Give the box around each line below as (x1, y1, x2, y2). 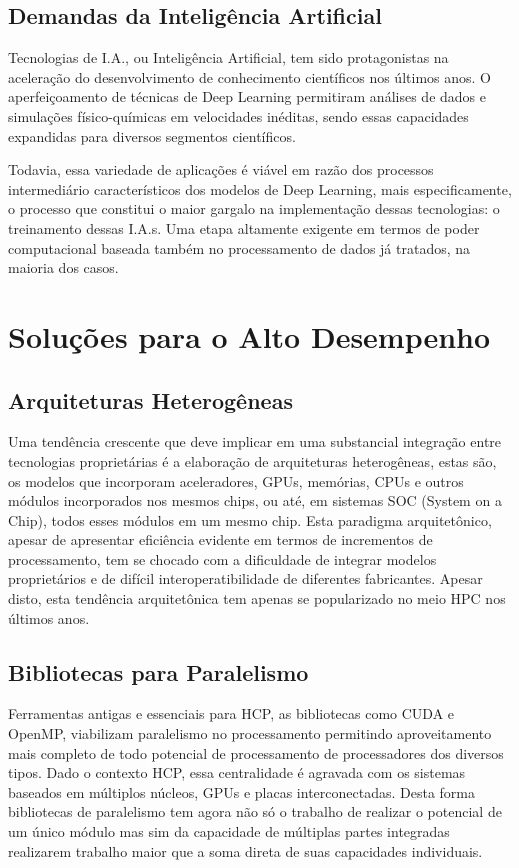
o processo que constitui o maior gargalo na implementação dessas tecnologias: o (8, 198, 500, 219)
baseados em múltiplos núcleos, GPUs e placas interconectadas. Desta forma (8, 781, 476, 802)
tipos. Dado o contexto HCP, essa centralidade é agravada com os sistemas (8, 762, 466, 783)
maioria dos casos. (8, 257, 119, 278)
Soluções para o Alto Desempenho (8, 315, 491, 356)
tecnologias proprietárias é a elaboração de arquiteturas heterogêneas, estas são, (8, 450, 497, 471)
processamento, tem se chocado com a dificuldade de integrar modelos (8, 548, 437, 569)
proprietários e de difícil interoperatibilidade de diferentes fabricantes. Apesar (8, 568, 483, 589)
